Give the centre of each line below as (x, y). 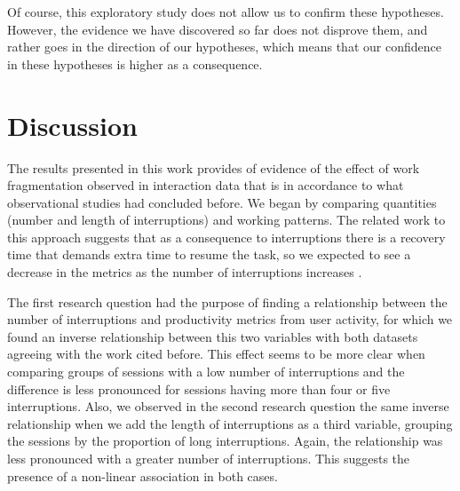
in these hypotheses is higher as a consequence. (135, 63)
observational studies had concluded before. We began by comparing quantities (222, 202)
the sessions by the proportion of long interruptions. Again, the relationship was (225, 441)
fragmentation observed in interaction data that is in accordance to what (206, 185)
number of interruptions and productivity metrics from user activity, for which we (230, 319)
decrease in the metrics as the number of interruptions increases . (185, 272)
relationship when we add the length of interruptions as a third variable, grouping (230, 423)
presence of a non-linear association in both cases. (143, 475)
